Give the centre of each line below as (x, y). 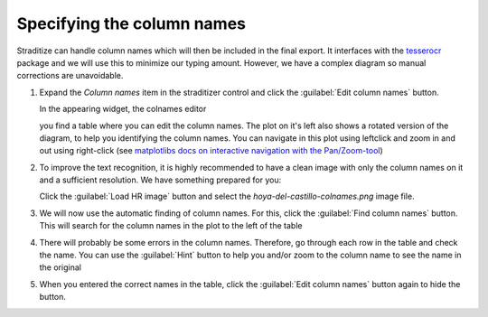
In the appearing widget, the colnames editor (123, 109)
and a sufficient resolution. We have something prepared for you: (160, 180)
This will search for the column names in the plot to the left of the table (171, 226)
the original (60, 267)
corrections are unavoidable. (70, 76)
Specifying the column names (131, 23)
